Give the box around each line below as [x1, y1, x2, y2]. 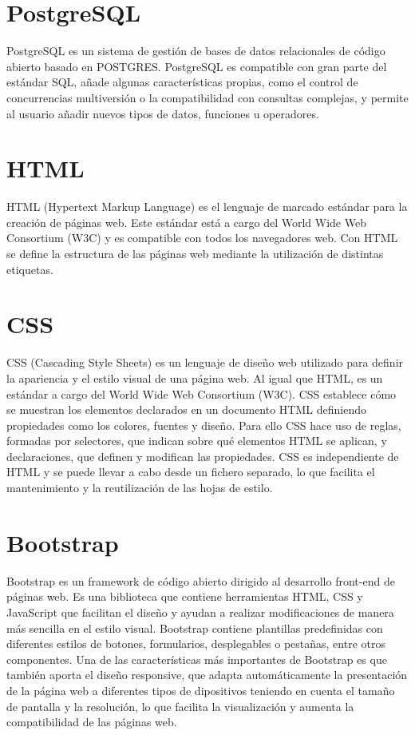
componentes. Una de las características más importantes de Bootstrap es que [6, 650, 387, 667]
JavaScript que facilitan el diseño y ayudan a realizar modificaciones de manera [6, 603, 394, 620]
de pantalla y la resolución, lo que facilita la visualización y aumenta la [6, 697, 354, 714]
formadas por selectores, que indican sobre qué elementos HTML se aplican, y [6, 432, 387, 449]
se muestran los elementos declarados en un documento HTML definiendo [6, 401, 366, 418]
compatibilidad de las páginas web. [6, 713, 177, 730]
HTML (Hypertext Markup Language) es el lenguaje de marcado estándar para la [6, 198, 408, 215]
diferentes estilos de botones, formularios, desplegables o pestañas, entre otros [6, 635, 385, 652]
